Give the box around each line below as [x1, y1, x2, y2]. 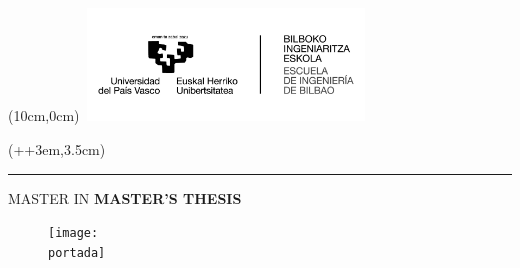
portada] [48, 245, 106, 260]
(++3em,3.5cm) [8, 138, 106, 159]
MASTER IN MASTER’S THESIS [8, 187, 242, 208]
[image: [48, 226, 99, 241]
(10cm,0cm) [8, 105, 80, 126]
